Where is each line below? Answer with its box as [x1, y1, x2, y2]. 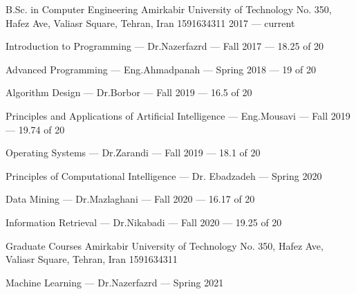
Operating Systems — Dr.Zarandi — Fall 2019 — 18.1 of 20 [6, 145, 261, 160]
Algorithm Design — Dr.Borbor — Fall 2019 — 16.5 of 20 [6, 85, 252, 100]
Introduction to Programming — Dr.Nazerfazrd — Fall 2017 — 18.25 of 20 [6, 39, 324, 53]
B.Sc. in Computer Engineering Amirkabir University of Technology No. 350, [6, 2, 332, 16]
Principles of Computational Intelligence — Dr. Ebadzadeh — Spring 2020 [6, 168, 322, 183]
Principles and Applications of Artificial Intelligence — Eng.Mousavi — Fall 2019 [6, 108, 350, 122]
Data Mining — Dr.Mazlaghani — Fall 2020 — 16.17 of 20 [6, 192, 255, 206]
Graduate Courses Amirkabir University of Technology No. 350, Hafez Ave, [6, 238, 324, 252]
